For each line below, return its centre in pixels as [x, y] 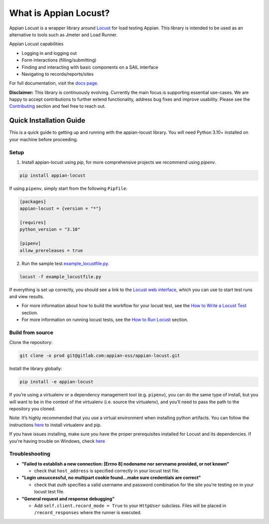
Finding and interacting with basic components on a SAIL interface [90, 67]
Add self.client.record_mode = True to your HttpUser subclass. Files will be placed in [130, 506]
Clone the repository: [31, 343]
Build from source [31, 333]
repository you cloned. [32, 408]
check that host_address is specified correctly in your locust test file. [107, 471]
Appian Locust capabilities [36, 44]
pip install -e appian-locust [57, 382]
